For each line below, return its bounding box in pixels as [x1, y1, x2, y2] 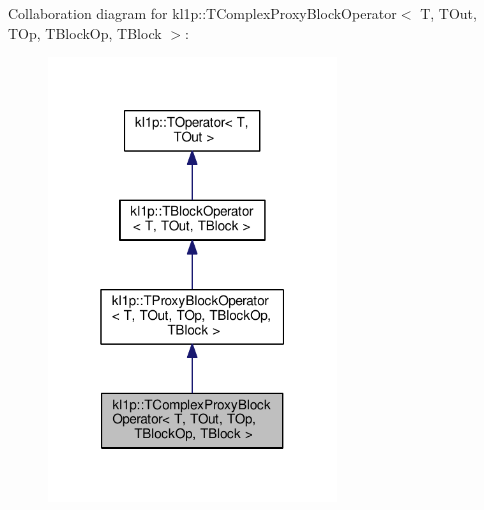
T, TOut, [420, 3, 477, 23]
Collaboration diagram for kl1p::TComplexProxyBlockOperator [8, 3, 397, 23]
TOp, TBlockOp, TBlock [8, 22, 162, 43]
